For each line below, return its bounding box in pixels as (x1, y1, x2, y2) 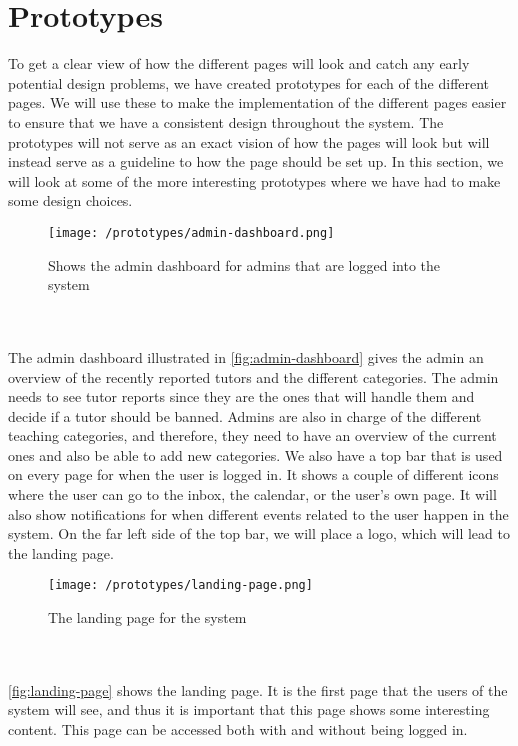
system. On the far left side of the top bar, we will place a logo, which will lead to (8, 523, 510, 544)
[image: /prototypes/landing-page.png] (48, 578, 313, 593)
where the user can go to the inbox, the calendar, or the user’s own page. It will (8, 484, 497, 505)
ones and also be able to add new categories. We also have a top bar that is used (8, 444, 503, 465)
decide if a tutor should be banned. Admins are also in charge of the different (8, 405, 482, 426)
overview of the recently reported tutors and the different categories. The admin (8, 366, 499, 387)
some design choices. (8, 190, 133, 211)
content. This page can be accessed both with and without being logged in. (8, 719, 468, 740)
